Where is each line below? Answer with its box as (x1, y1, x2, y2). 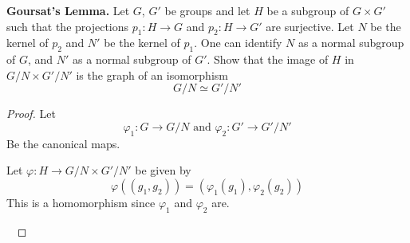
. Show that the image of (207, 51, 329, 68)
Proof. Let (6, 105, 56, 122)
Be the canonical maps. (6, 135, 120, 151)
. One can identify (194, 34, 282, 51)
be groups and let (164, 2, 250, 18)
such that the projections (6, 18, 129, 34)
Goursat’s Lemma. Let (6, 2, 130, 18)
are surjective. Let (266, 18, 354, 34)
